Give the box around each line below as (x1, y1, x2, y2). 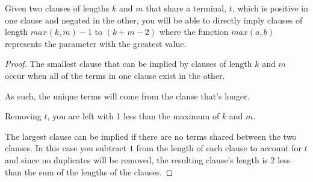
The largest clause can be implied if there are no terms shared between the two (5, 130, 297, 142)
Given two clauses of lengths (5, 2, 110, 14)
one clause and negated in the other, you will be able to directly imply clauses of (5, 13, 303, 26)
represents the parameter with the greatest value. (5, 37, 187, 49)
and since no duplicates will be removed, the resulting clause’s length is (5, 153, 268, 166)
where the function (159, 25, 229, 38)
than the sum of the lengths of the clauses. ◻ (5, 165, 173, 178)
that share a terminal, (146, 2, 227, 14)
